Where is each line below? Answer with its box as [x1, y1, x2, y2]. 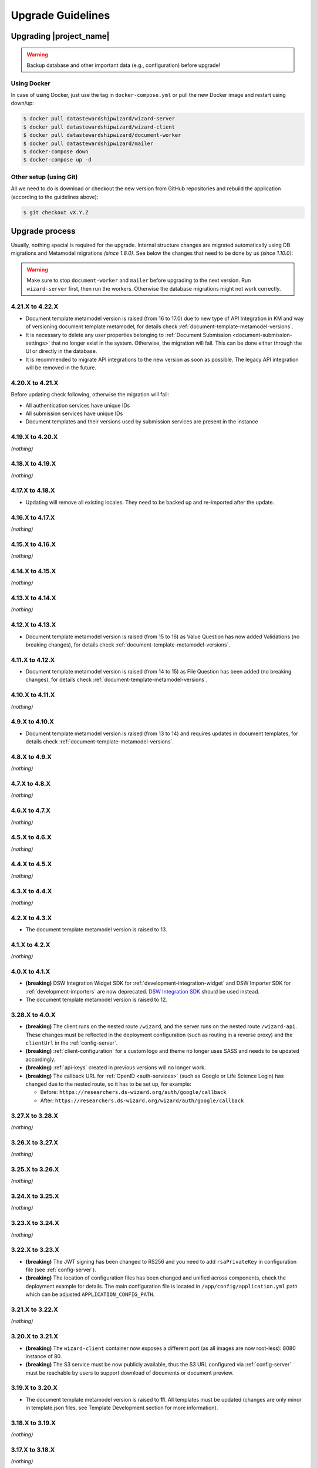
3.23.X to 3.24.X [11, 1219, 60, 1227]
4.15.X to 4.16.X [11, 540, 56, 548]
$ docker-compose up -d [23, 156, 92, 163]
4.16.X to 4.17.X [11, 513, 55, 521]
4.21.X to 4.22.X [11, 302, 59, 311]
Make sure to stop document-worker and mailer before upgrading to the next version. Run [26, 277, 251, 284]
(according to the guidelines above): [11, 193, 99, 200]
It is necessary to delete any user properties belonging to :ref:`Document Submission [25, 331, 231, 338]
